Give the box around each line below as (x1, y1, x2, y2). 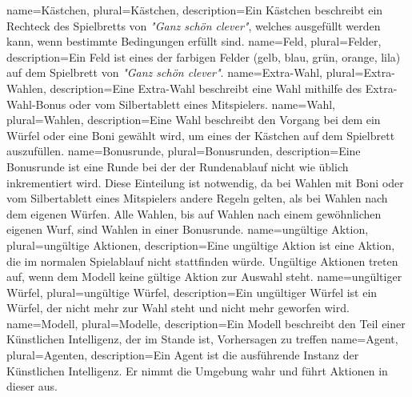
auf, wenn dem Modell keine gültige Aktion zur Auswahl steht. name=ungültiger (6, 268, 402, 285)
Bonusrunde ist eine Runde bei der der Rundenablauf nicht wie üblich (6, 158, 349, 174)
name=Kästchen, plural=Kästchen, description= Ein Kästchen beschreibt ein (6, 2, 383, 18)
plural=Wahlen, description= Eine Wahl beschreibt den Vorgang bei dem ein (6, 111, 381, 128)
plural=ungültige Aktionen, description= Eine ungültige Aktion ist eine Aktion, (6, 236, 395, 253)
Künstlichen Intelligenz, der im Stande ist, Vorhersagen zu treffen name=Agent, (6, 331, 398, 347)
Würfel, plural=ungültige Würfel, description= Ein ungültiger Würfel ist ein (6, 283, 378, 300)
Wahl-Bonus (6, 95, 66, 112)
